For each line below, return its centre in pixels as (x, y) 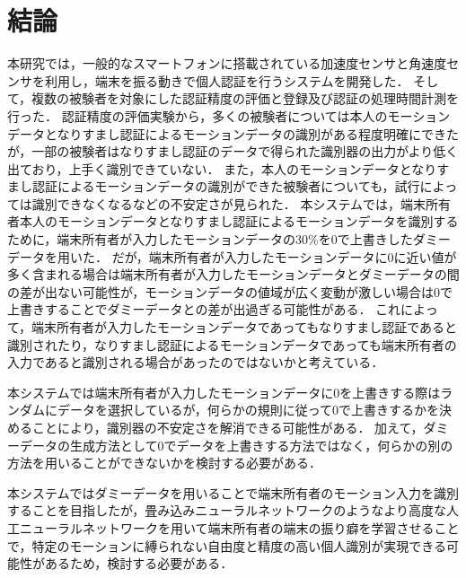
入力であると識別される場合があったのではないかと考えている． (196, 362)
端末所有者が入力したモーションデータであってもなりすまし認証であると (245, 327)
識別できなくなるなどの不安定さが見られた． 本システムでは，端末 (229, 203)
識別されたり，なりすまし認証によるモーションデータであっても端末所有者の (232, 344)
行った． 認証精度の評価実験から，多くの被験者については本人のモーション (229, 115)
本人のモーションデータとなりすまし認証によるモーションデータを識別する (239, 221)
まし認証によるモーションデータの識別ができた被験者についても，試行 (214, 186)
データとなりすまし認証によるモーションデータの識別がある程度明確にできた (233, 133)
